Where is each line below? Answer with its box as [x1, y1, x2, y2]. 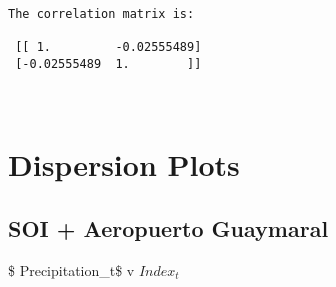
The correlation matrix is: [8, 7, 195, 21]
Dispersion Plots [8, 144, 240, 185]
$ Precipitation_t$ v [8, 259, 135, 280]
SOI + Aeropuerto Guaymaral [8, 212, 329, 243]
